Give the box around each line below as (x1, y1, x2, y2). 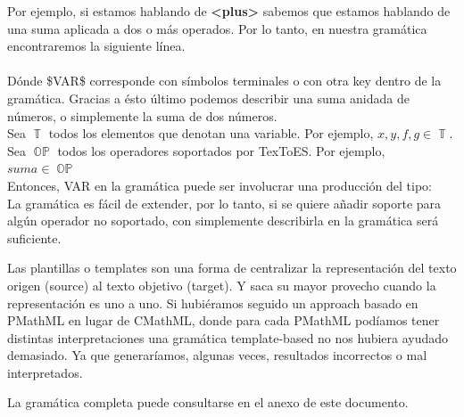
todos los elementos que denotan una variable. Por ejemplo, (48, 124, 374, 143)
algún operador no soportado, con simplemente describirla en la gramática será (7, 211, 439, 230)
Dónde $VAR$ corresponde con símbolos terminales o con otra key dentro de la (7, 71, 442, 90)
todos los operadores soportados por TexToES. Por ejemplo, (57, 141, 385, 159)
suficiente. (7, 228, 62, 247)
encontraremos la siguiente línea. (7, 37, 186, 55)
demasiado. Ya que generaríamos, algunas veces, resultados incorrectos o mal (7, 346, 427, 364)
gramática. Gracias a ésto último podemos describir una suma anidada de (7, 88, 410, 107)
